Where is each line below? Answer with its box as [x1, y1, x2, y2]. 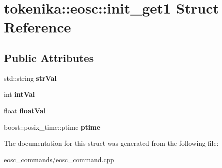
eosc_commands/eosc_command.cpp [4, 154, 114, 164]
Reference [4, 17, 71, 37]
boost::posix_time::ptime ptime [4, 122, 100, 132]
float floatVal [4, 105, 46, 115]
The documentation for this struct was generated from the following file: [4, 138, 219, 148]
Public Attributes [4, 50, 94, 65]
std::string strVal [4, 73, 57, 83]
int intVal [4, 89, 35, 99]
